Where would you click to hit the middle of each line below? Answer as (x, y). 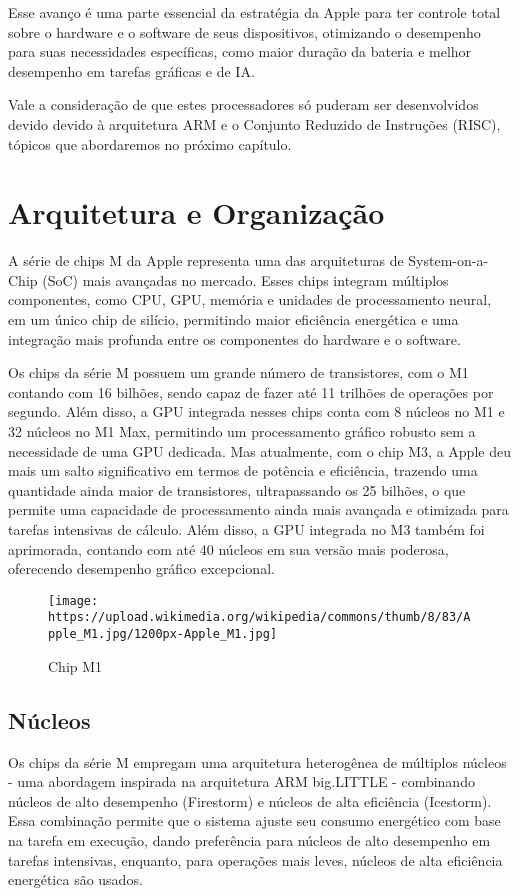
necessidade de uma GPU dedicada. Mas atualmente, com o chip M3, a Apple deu (259, 450)
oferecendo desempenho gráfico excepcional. (141, 568)
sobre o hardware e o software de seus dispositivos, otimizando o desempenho (244, 31)
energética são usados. (75, 879)
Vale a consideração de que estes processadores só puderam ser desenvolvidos (243, 104)
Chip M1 (75, 665)
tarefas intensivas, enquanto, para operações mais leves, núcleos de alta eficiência (255, 859)
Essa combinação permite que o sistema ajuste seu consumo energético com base (254, 820)
